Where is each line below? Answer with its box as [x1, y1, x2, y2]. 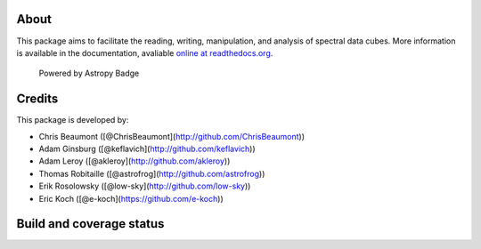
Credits [16, 92, 59, 107]
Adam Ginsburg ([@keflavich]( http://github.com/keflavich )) [38, 143, 256, 154]
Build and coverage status [16, 216, 165, 231]
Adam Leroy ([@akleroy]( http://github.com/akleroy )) [38, 156, 231, 166]
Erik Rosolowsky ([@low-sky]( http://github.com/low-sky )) [38, 181, 251, 191]
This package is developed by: [16, 115, 129, 125]
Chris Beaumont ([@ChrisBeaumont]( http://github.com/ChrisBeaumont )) [38, 131, 306, 141]
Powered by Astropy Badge [38, 68, 140, 79]
